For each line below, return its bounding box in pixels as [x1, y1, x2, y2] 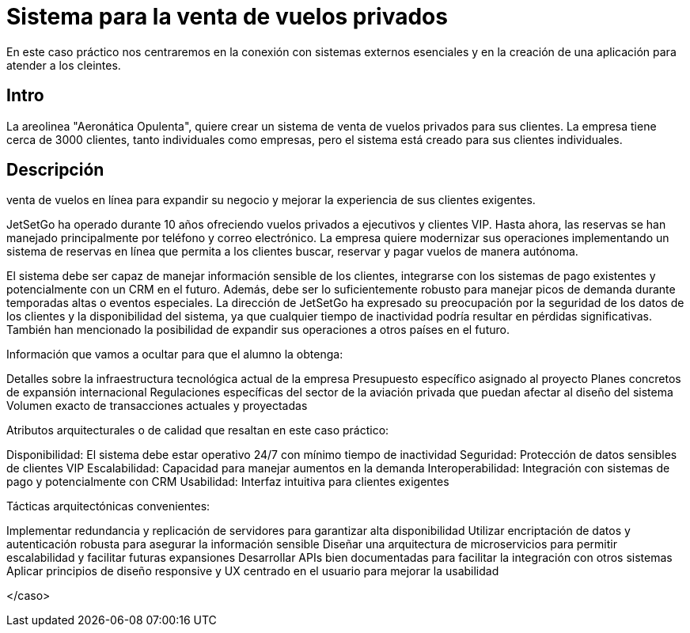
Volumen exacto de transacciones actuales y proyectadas [6, 399, 308, 413]
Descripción [6, 160, 104, 180]
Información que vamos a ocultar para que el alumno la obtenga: [6, 347, 343, 362]
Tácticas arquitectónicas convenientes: [6, 499, 210, 514]
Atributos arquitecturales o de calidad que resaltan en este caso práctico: [6, 423, 389, 438]
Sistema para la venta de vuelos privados [6, 3, 448, 30]
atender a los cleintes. [6, 58, 121, 72]
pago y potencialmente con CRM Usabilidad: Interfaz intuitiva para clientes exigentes [6, 475, 449, 489]
